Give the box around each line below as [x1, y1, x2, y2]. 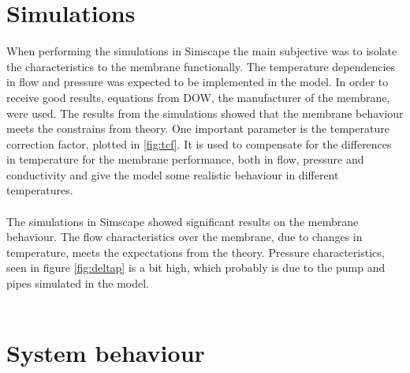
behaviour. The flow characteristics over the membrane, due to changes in [6, 228, 363, 245]
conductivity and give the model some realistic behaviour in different [6, 166, 339, 183]
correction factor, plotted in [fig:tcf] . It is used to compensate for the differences [6, 135, 392, 152]
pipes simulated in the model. [6, 275, 149, 292]
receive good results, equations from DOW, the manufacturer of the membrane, [6, 89, 390, 105]
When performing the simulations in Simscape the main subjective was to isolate [6, 43, 397, 59]
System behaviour [6, 337, 205, 369]
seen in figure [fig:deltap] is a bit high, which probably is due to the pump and [6, 259, 386, 276]
